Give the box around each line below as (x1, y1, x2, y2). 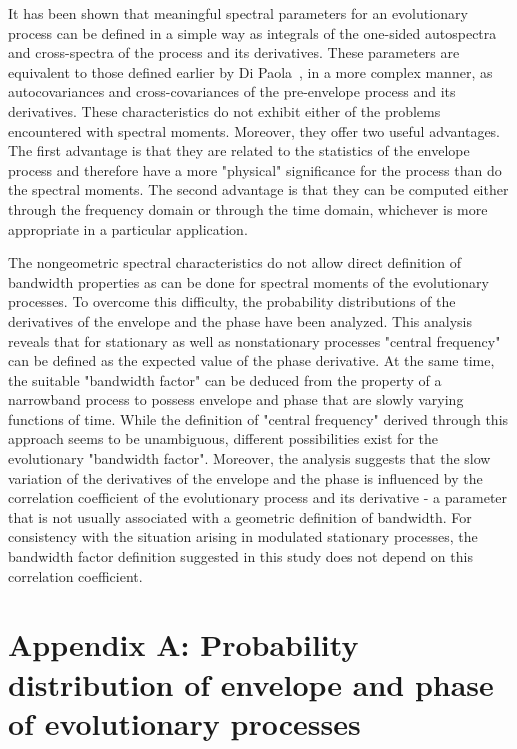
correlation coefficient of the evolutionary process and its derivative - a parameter (8, 487, 508, 508)
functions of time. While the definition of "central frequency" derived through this (8, 408, 509, 429)
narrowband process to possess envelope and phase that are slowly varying (8, 389, 464, 410)
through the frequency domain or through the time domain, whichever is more (8, 198, 488, 219)
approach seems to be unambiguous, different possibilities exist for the (8, 428, 438, 449)
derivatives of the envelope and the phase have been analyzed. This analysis (8, 310, 472, 331)
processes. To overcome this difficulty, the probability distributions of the (8, 291, 456, 312)
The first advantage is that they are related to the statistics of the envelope (8, 140, 470, 161)
